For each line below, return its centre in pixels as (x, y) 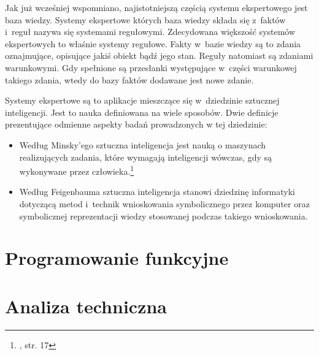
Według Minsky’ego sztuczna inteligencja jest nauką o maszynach (143, 144)
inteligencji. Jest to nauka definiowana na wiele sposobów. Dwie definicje (142, 112)
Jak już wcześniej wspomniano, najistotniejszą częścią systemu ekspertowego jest (156, 7)
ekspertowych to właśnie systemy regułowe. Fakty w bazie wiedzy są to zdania (153, 43)
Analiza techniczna (86, 306)
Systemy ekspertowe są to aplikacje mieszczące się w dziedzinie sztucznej (142, 100)
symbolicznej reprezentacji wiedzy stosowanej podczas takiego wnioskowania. (163, 216)
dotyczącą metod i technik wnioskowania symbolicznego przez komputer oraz (164, 203)
